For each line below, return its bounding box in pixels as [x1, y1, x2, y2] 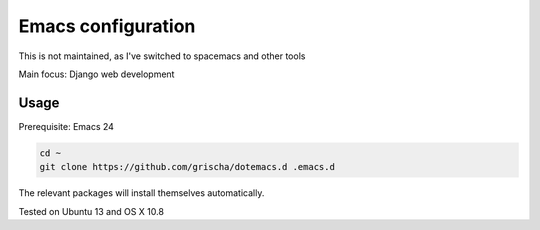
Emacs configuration [18, 15, 196, 37]
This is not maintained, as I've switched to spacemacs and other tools [18, 50, 306, 62]
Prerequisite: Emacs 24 [18, 120, 115, 132]
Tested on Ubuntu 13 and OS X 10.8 [18, 205, 165, 217]
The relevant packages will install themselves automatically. [18, 187, 265, 199]
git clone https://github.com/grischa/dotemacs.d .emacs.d [39, 161, 335, 173]
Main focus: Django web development [18, 68, 175, 80]
